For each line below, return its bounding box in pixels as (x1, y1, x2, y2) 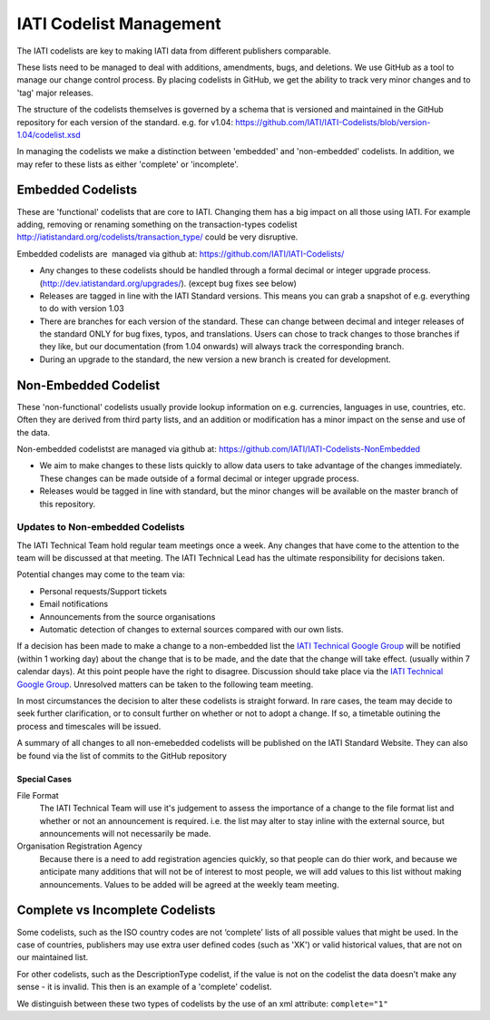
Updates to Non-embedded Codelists (16, 521, 185, 534)
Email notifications (39, 599, 109, 610)
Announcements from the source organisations (39, 611, 216, 622)
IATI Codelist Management (16, 14, 221, 34)
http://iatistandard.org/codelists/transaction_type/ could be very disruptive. (16, 231, 299, 242)
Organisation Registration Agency (16, 840, 142, 852)
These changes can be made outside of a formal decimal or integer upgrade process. (39, 473, 359, 484)
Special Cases (16, 773, 73, 784)
